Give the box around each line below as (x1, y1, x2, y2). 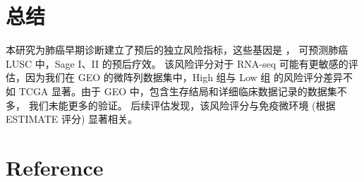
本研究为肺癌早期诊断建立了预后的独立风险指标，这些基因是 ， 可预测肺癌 (6, 42, 348, 57)
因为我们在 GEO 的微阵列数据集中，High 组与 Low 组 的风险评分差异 (25, 70, 344, 85)
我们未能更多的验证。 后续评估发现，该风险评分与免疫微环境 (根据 (28, 97, 336, 112)
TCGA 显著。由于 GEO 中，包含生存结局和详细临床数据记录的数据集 (18, 83, 337, 98)
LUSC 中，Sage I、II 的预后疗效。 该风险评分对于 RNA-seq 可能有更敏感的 (6, 56, 348, 71)
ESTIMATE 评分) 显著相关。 (6, 111, 138, 126)
